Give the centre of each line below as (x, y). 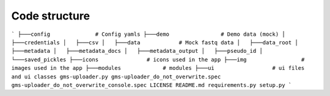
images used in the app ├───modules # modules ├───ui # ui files (158, 68)
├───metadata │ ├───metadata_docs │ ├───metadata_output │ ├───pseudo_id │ (137, 51)
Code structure (51, 16)
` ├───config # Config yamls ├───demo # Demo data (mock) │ (148, 34)
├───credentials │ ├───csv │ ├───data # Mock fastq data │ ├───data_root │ (155, 42)
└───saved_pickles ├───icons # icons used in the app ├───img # (158, 60)
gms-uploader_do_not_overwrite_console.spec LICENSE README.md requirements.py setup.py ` (152, 85)
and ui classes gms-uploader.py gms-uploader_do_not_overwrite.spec (116, 77)
